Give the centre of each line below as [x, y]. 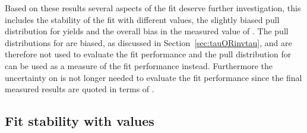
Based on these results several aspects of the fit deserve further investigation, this [153, 8]
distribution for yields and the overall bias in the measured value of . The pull [147, 31]
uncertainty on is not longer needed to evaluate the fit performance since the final [153, 77]
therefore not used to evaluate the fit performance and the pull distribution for [148, 54]
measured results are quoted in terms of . [80, 89]
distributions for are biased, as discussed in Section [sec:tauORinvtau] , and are [148, 42]
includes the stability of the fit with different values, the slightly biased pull [142, 19]
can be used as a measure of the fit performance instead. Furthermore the [139, 65]
